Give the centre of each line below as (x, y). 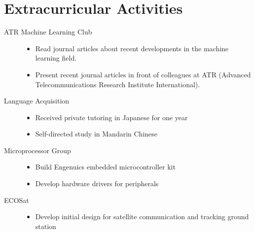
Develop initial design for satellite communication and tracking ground (142, 216)
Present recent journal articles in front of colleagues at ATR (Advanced (143, 74)
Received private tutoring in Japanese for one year (111, 117)
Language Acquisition (37, 101)
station (46, 226)
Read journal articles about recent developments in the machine (132, 48)
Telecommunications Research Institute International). (118, 84)
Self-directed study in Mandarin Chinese (96, 134)
